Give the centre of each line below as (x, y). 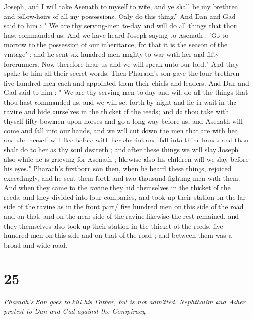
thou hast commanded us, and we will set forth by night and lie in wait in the (120, 101)
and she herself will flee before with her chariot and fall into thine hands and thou (126, 140)
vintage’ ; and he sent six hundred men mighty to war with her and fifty (112, 54)
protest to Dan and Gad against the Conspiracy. (76, 311)
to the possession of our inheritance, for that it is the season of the (128, 44)
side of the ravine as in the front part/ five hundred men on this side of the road (124, 206)
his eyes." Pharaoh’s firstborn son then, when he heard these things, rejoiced (118, 168)
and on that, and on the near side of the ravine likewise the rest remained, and (121, 216)
